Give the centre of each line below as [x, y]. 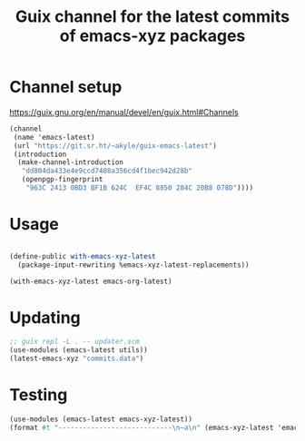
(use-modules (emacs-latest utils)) [79, 350]
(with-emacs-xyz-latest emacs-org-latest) [91, 281]
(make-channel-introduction [71, 162]
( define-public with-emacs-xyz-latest [83, 256]
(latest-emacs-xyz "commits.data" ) [77, 359]
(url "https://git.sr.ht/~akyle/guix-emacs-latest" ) [115, 146]
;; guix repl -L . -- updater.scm [75, 342]
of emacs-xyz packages [152, 36]
